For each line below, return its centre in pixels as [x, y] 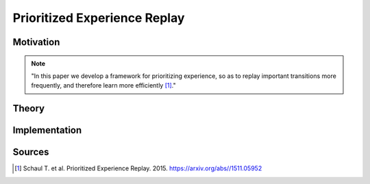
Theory [29, 108]
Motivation [36, 42]
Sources [31, 152]
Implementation [47, 130]
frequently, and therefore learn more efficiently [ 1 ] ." [103, 86]
